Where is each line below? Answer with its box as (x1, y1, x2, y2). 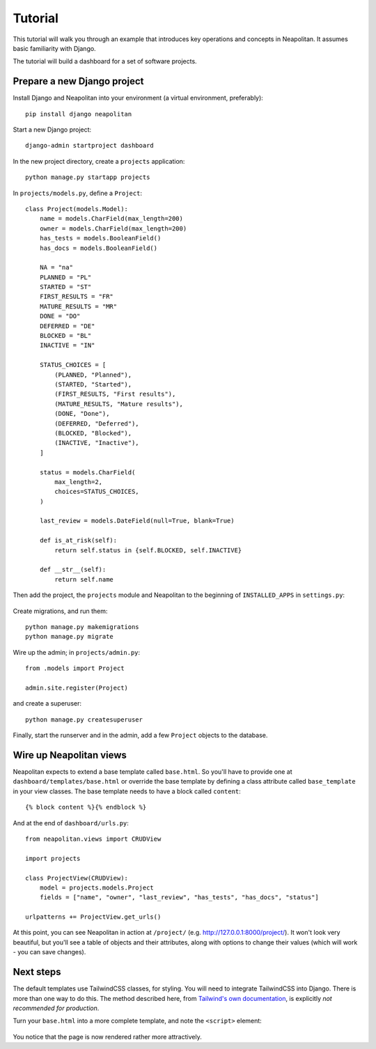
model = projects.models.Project (39, 883, 155, 892)
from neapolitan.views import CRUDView (25, 834, 162, 843)
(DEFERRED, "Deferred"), (54, 419, 139, 428)
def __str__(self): (39, 566, 107, 574)
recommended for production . (13, 1004, 100, 1012)
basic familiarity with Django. (13, 44, 97, 52)
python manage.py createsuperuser (25, 715, 143, 724)
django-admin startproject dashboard (25, 141, 155, 150)
